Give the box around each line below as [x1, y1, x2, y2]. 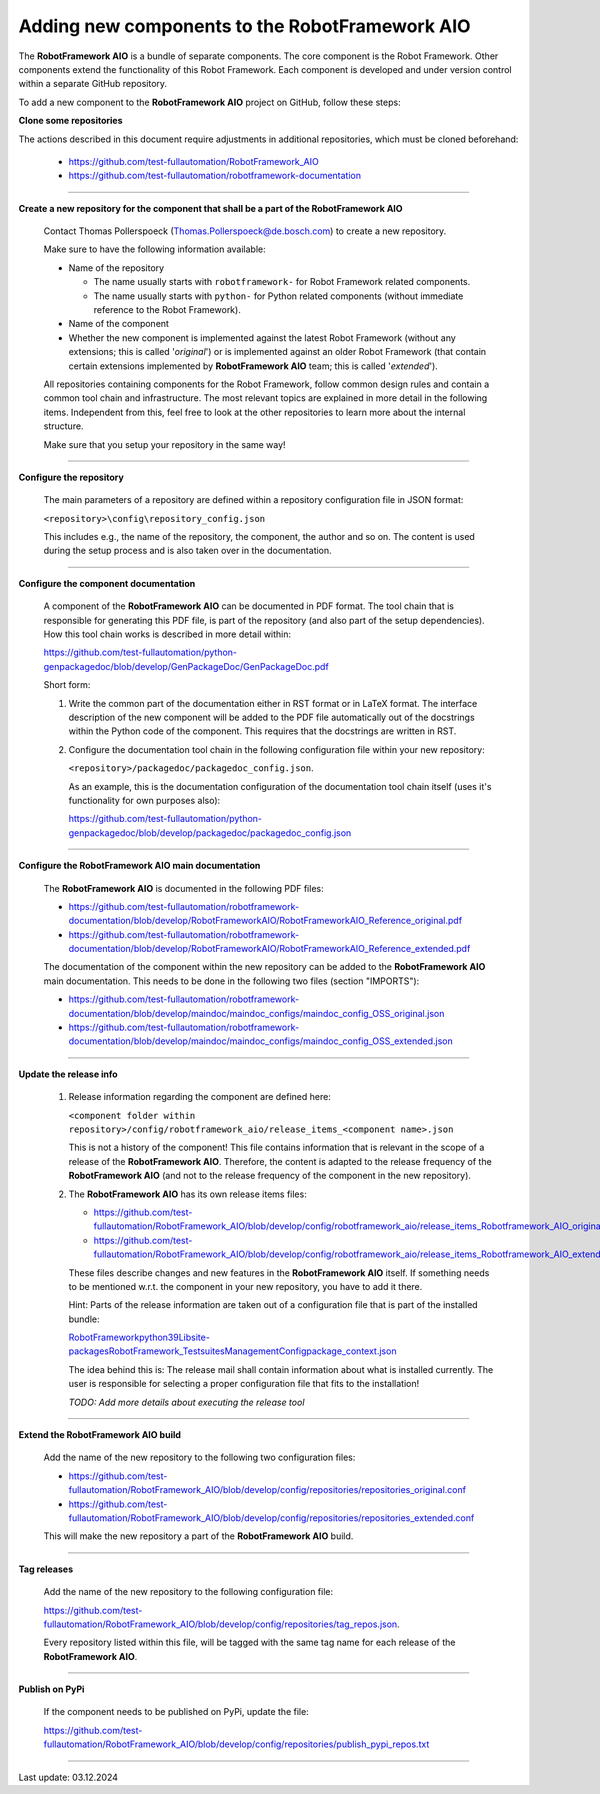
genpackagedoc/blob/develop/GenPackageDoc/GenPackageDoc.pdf [43, 660, 329, 672]
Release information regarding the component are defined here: [68, 1091, 332, 1103]
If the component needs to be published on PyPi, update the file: [43, 1706, 309, 1718]
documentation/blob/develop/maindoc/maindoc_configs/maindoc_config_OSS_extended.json [68, 1035, 454, 1047]
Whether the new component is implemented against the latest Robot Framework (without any [68, 331, 457, 344]
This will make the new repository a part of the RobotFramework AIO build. [43, 1530, 354, 1542]
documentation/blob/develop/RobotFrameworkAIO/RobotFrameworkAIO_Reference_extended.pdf [68, 943, 471, 955]
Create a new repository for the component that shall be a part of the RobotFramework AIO [18, 202, 404, 214]
